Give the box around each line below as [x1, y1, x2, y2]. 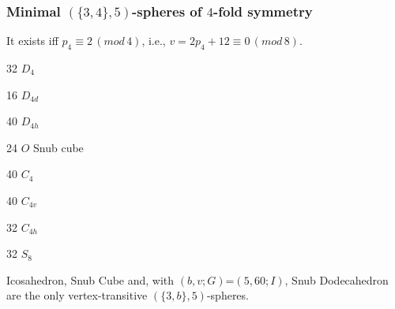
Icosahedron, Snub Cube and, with [6, 271, 175, 288]
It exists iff [6, 32, 58, 49]
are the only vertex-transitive [6, 287, 148, 303]
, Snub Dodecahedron [284, 271, 389, 288]
